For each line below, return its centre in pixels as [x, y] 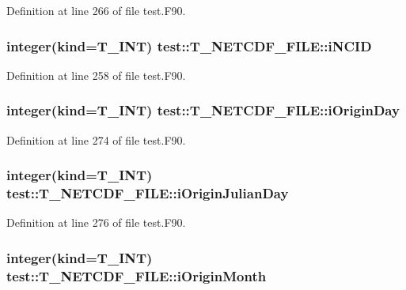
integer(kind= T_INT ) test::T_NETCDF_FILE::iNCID [189, 45]
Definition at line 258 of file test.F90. [96, 75]
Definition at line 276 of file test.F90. [96, 222]
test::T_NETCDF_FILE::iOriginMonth [137, 275]
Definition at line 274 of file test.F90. [96, 139]
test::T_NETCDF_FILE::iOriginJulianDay [148, 193]
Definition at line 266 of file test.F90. [96, 10]
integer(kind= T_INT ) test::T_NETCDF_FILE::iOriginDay [203, 110]
